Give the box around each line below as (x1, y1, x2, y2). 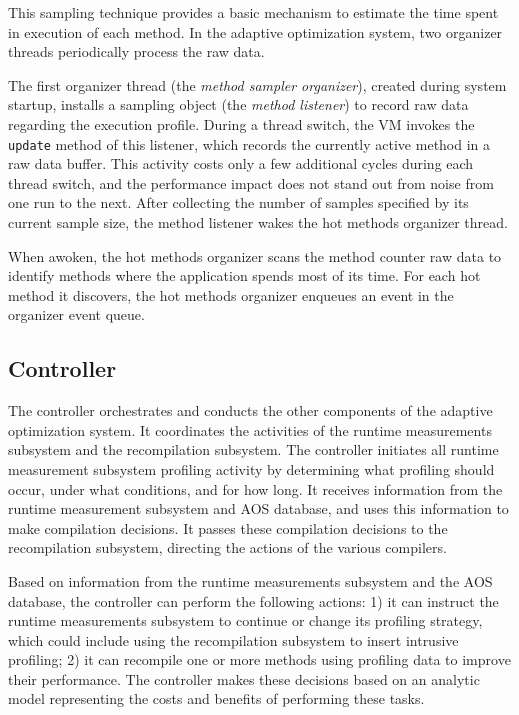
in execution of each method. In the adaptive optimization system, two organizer (8, 21, 503, 42)
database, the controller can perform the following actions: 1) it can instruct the (8, 590, 499, 611)
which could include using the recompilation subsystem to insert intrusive (8, 629, 459, 650)
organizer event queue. (8, 304, 145, 325)
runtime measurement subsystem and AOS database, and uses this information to (8, 498, 509, 519)
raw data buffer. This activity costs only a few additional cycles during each (8, 153, 474, 174)
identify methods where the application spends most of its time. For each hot (8, 265, 481, 286)
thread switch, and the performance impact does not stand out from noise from (8, 172, 494, 193)
